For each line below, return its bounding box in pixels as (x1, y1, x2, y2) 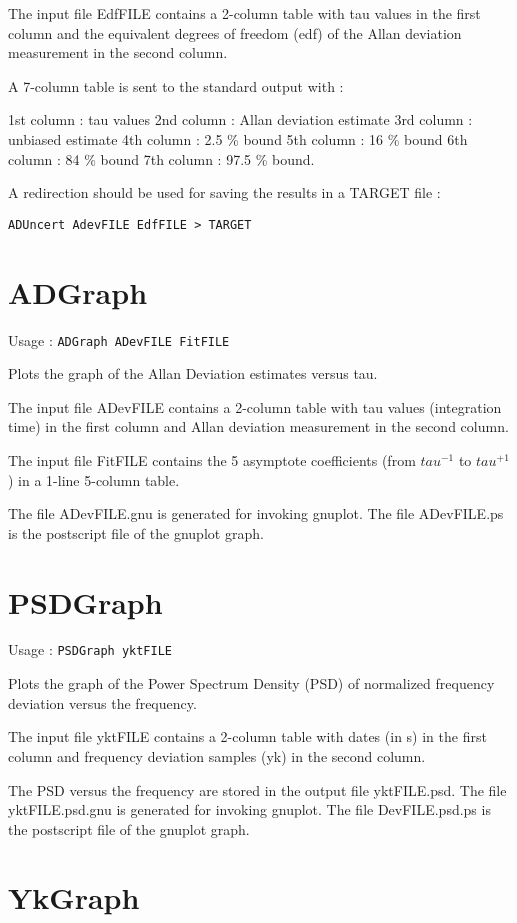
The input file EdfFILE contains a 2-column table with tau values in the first (8, 3, 481, 23)
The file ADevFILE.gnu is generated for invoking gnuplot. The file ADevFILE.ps (8, 503, 504, 524)
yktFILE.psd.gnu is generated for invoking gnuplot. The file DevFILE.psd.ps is (8, 799, 491, 820)
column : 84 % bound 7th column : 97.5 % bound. (8, 148, 315, 169)
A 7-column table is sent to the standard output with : (8, 75, 344, 96)
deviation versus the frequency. (8, 692, 197, 713)
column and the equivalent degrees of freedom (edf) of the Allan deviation (8, 22, 462, 43)
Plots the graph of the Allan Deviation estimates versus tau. (8, 363, 378, 384)
